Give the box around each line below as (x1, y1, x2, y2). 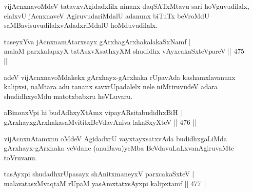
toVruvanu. (4, 152, 37, 162)
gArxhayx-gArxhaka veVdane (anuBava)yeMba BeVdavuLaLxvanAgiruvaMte (4, 143, 234, 153)
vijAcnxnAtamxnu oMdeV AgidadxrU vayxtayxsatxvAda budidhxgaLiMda (4, 133, 227, 143)
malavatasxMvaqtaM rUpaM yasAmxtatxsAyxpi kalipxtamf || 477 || (4, 178, 207, 188)
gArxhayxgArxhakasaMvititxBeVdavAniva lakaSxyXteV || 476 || (4, 116, 196, 127)
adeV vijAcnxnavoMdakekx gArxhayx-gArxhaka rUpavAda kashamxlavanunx (4, 72, 235, 82)
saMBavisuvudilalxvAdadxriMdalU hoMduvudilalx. (4, 20, 158, 30)
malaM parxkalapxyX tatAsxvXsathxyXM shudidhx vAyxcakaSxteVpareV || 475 (4, 46, 245, 56)
